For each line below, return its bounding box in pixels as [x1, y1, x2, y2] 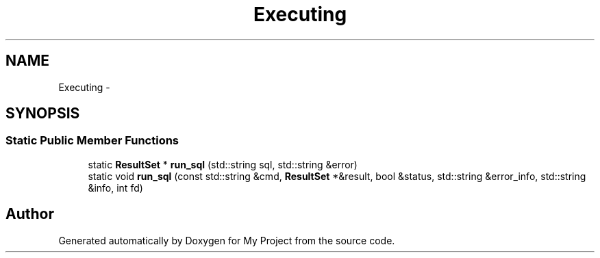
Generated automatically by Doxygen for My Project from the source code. [58, 234, 395, 246]
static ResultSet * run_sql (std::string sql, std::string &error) [88, 158, 358, 170]
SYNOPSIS [5, 105, 80, 122]
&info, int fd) [88, 181, 143, 194]
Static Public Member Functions [5, 133, 179, 148]
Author [5, 205, 54, 223]
